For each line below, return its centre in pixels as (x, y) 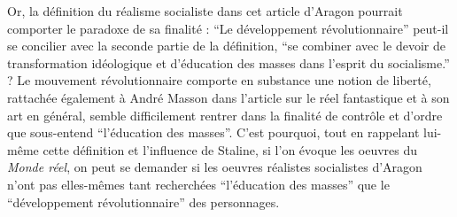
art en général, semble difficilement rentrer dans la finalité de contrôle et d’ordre (225, 115)
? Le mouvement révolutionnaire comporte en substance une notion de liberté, (219, 80)
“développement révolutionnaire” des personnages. (143, 201)
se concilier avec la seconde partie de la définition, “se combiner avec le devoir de (226, 46)
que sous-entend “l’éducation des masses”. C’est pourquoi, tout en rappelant (213, 132)
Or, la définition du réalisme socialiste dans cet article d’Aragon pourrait (205, 11)
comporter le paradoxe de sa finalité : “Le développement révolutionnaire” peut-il (228, 28)
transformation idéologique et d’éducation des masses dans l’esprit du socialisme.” (228, 62)
